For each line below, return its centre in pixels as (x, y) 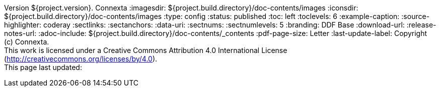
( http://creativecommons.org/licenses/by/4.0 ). (81, 59)
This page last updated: (43, 67)
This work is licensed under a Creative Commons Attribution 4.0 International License (146, 50)
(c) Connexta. (27, 42)
